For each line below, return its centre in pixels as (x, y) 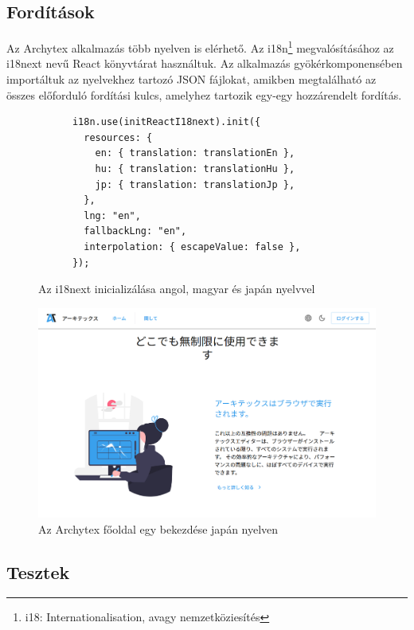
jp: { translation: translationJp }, (195, 184)
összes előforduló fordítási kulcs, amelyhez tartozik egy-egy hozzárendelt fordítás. (204, 94)
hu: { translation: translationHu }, (195, 169)
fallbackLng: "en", (135, 231)
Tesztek (38, 571)
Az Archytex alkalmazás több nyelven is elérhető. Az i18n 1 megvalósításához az (200, 47)
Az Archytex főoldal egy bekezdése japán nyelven (158, 528)
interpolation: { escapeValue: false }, (192, 247)
